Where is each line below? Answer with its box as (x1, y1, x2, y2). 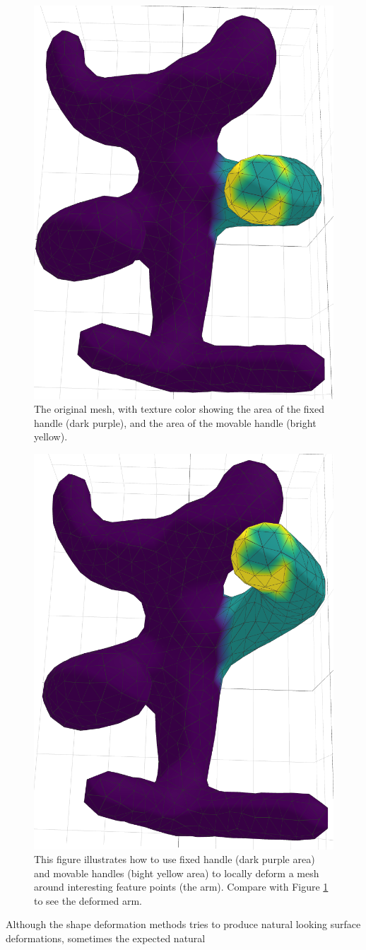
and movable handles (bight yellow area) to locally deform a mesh (34, 865, 319, 880)
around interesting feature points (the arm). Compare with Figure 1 (34, 879, 329, 894)
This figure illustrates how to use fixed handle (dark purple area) (34, 852, 315, 867)
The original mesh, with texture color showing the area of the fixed (34, 401, 324, 416)
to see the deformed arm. (34, 893, 142, 908)
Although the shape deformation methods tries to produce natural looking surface (6, 917, 361, 932)
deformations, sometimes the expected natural (6, 931, 206, 946)
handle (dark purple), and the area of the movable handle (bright (34, 415, 317, 430)
